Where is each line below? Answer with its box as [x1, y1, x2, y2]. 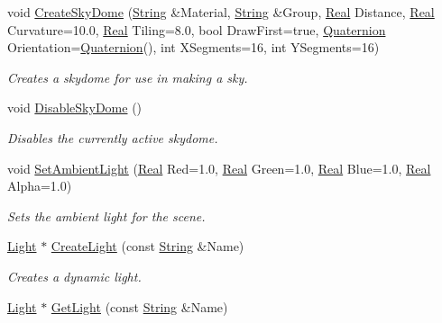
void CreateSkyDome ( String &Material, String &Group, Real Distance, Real [7, 3, 435, 21]
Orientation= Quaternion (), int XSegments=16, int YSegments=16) [7, 38, 380, 57]
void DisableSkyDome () [7, 98, 143, 117]
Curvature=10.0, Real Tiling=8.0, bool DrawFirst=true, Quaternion [7, 20, 386, 39]
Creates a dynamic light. [7, 266, 142, 285]
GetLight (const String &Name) [51, 297, 228, 316]
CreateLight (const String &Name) [51, 237, 244, 256]
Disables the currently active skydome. [7, 128, 218, 147]
